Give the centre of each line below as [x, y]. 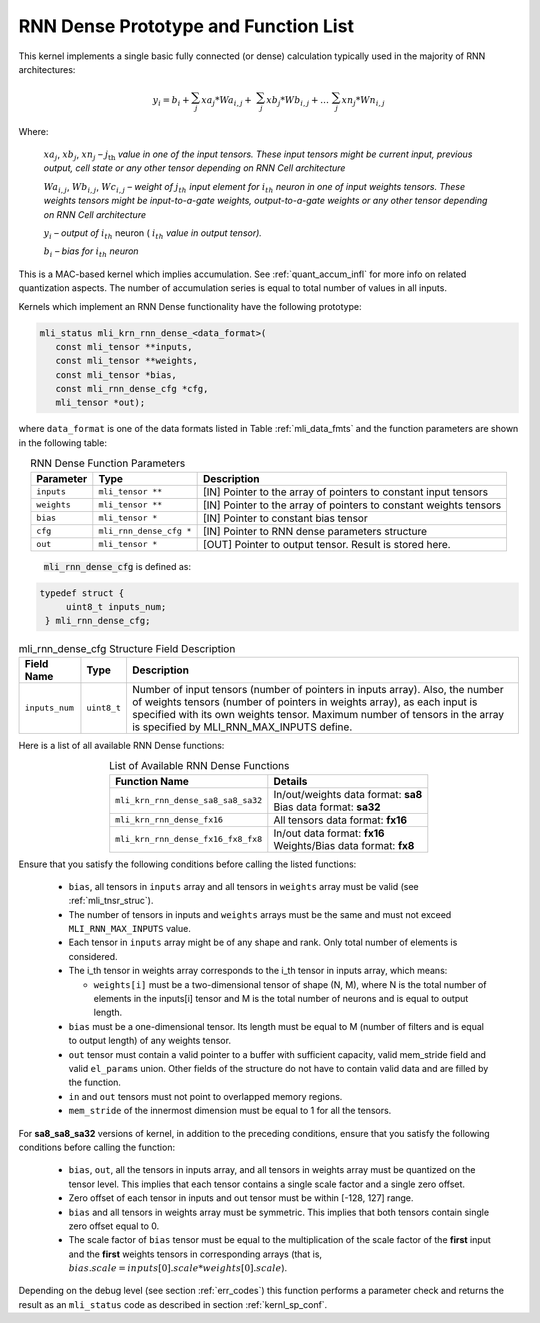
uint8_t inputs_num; [116, 606]
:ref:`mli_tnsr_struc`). [111, 901]
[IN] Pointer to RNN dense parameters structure [315, 531]
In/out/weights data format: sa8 [348, 794]
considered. [93, 956]
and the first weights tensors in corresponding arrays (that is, [195, 1254]
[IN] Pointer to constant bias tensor [285, 518]
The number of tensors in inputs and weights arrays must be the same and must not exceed [260, 914]
